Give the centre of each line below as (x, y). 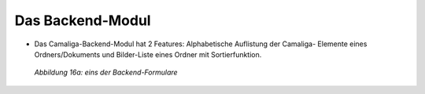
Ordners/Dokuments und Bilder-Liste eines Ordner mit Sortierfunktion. (148, 54)
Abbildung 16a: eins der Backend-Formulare (106, 72)
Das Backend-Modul (83, 20)
